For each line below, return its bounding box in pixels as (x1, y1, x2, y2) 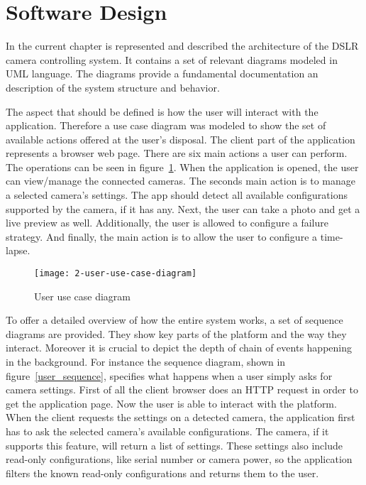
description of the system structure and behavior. (6, 80, 220, 94)
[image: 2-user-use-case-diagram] (34, 268, 197, 279)
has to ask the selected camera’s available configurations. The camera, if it (6, 424, 329, 439)
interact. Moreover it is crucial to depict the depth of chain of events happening (6, 340, 352, 355)
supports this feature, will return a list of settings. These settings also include (6, 437, 343, 452)
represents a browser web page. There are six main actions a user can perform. (6, 146, 348, 160)
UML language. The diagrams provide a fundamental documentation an (6, 66, 318, 81)
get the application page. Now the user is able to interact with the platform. (6, 396, 337, 410)
